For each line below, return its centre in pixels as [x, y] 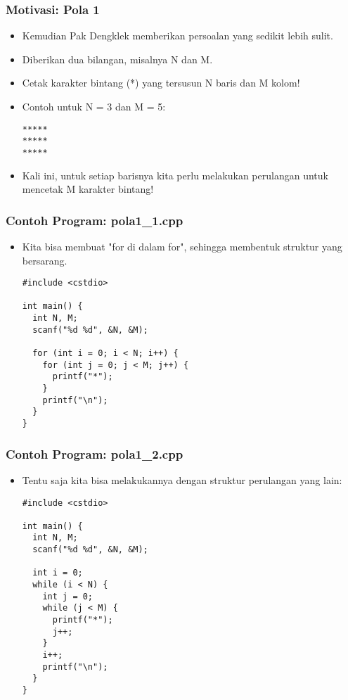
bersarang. [45, 260]
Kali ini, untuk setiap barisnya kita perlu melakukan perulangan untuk [175, 175]
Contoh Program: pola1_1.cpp [95, 220]
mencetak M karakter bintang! [88, 189]
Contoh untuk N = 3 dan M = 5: [94, 106]
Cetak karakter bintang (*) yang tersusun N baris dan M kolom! [161, 83]
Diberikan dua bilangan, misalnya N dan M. [117, 59]
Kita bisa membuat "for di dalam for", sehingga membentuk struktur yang [182, 246]
